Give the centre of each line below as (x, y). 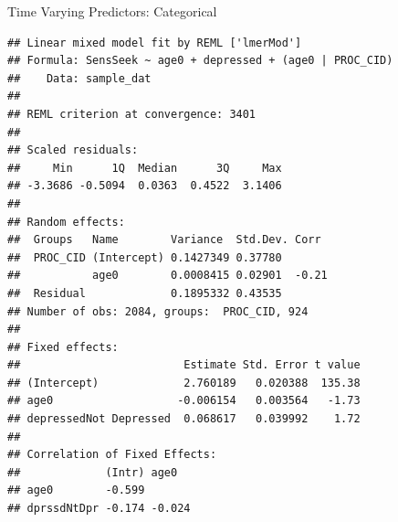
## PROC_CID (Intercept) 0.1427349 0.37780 (145, 257)
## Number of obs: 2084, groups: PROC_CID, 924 (158, 311)
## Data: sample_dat (79, 78)
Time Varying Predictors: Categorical (112, 11)
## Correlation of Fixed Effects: (112, 455)
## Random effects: (66, 222)
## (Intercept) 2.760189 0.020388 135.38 (184, 383)
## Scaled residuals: (73, 150)
